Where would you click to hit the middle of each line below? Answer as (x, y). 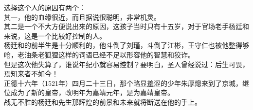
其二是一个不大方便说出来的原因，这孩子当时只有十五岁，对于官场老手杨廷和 (126, 26)
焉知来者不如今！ (31, 74)
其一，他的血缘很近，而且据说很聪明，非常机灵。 (82, 17)
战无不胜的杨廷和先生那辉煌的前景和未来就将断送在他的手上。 (103, 102)
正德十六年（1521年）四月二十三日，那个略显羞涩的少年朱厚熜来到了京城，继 (126, 83)
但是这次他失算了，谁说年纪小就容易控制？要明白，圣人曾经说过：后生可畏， (126, 64)
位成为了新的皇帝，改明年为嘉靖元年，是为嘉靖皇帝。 (89, 92)
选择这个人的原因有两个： (45, 7)
